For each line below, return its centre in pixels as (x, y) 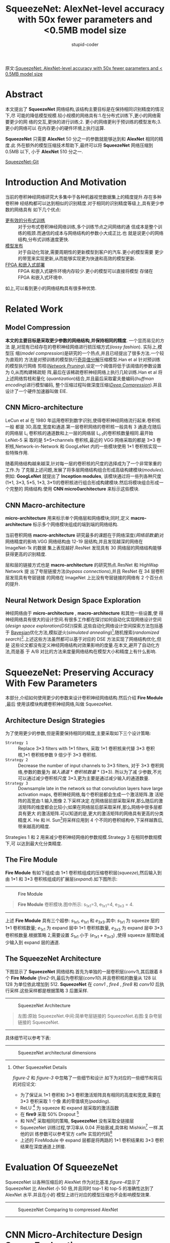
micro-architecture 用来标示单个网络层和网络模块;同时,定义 (68, 518)
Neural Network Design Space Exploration (73, 600)
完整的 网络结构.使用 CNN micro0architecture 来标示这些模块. (75, 489)
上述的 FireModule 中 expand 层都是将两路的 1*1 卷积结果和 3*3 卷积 (92, 1140)
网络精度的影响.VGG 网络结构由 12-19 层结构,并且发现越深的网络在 (74, 542)
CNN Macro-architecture (45, 505)
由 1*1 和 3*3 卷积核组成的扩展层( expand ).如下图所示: (61, 879)
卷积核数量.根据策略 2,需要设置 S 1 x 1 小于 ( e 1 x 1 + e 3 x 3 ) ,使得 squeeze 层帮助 (83, 935)
